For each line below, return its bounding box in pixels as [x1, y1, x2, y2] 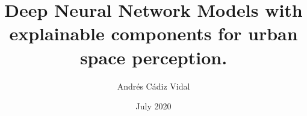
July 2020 [135, 100, 172, 112]
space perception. [79, 44, 228, 69]
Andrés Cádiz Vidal [117, 79, 190, 92]
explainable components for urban [9, 21, 298, 46]
